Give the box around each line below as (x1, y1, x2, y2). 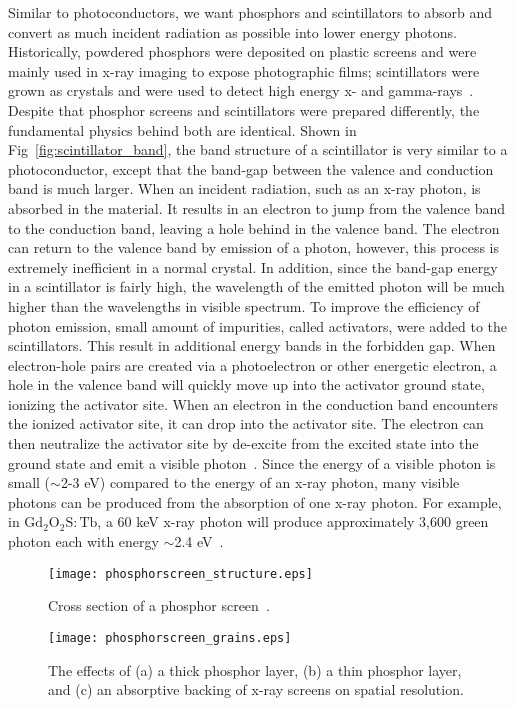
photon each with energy (8, 531, 159, 552)
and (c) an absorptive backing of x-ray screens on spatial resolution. (48, 679, 464, 700)
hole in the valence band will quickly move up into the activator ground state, (8, 374, 485, 395)
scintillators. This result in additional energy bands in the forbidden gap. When (8, 335, 496, 356)
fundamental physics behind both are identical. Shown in (8, 119, 357, 140)
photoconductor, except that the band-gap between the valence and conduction (8, 158, 494, 179)
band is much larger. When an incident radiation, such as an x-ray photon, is (8, 178, 481, 199)
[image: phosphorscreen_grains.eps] (48, 630, 292, 645)
